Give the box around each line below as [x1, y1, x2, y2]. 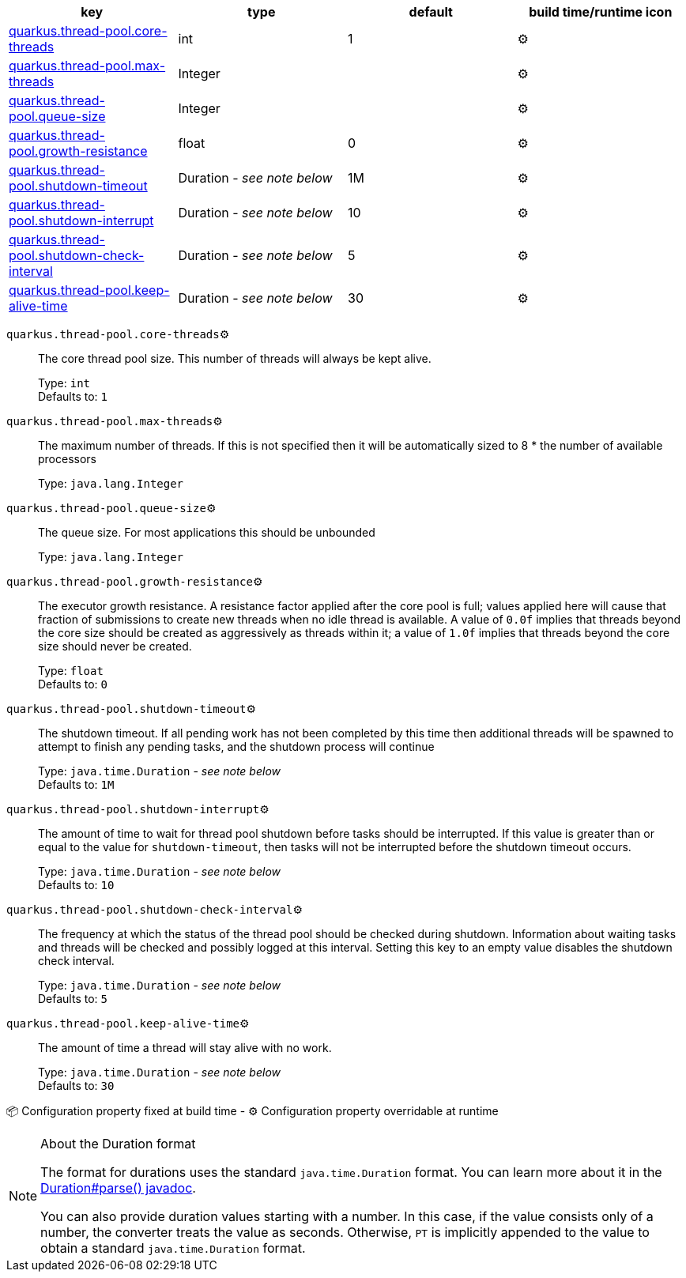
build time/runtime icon [529, 4, 673, 20]
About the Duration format [40, 1136, 196, 1152]
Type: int [38, 376, 91, 390]
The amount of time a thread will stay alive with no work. [38, 1041, 332, 1054]
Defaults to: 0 [38, 677, 107, 691]
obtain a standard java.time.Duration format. [40, 1240, 306, 1256]
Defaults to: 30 [38, 1079, 115, 1092]
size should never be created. [38, 639, 192, 653]
